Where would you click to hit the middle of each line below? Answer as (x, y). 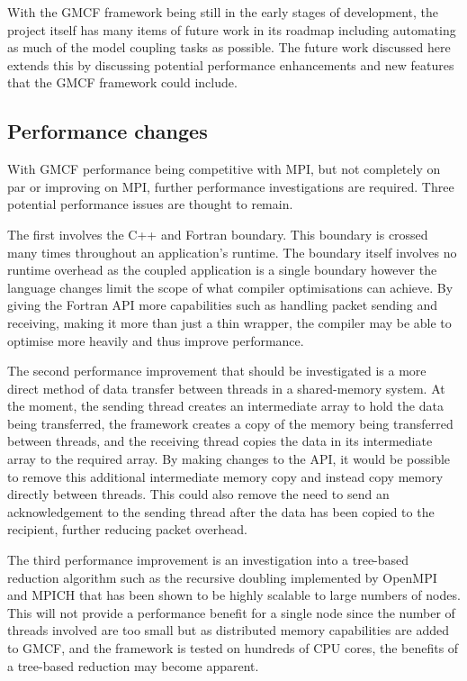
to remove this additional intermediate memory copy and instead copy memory (225, 476)
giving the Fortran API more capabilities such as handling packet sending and (223, 305)
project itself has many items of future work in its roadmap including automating (232, 29)
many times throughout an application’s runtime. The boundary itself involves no (232, 252)
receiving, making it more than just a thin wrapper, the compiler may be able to (229, 322)
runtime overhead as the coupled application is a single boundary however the (222, 270)
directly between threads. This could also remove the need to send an (198, 494)
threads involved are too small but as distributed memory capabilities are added (228, 630)
